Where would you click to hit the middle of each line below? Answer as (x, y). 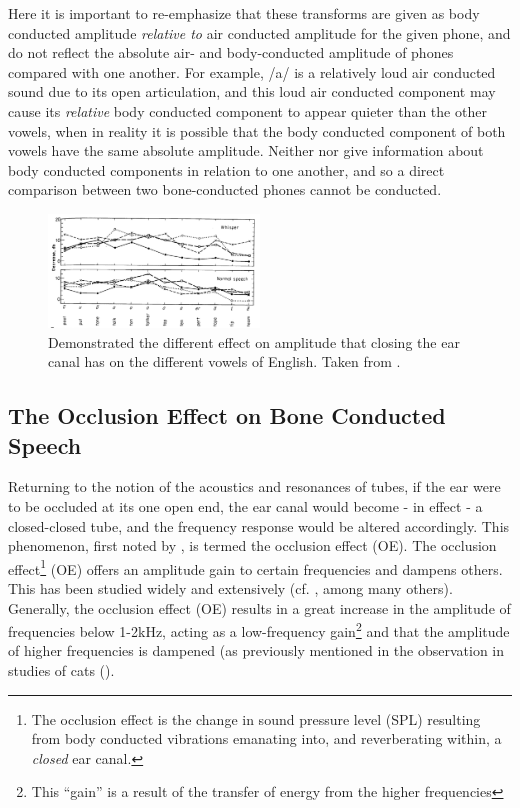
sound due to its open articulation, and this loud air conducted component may (252, 91)
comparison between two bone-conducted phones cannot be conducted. (225, 189)
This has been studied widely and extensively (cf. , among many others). (230, 588)
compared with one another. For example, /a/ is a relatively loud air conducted (252, 71)
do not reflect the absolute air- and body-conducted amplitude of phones (231, 52)
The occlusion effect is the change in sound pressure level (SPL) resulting (256, 718)
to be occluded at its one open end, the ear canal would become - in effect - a (245, 505)
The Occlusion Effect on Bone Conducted (227, 415)
